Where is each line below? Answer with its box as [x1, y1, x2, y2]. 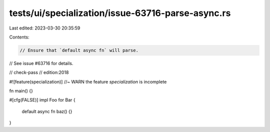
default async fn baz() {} [21, 108, 72, 114]
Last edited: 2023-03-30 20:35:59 [9, 25, 80, 31]
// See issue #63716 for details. [9, 60, 73, 66]
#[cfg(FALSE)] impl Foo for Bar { [9, 97, 75, 103]
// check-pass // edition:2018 [9, 69, 69, 75]
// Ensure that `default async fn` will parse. [19, 47, 138, 53]
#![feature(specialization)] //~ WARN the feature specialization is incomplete [9, 78, 167, 84]
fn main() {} [9, 88, 33, 94]
